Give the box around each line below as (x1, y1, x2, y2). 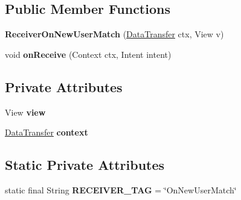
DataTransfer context (5, 126, 88, 139)
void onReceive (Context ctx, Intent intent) (5, 48, 172, 60)
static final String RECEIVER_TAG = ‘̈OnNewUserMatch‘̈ (5, 183, 237, 196)
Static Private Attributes (5, 155, 165, 174)
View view (5, 105, 46, 118)
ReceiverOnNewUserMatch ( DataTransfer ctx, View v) (5, 28, 224, 40)
